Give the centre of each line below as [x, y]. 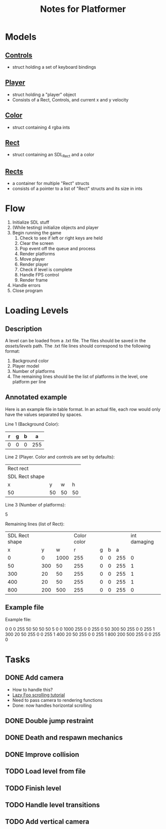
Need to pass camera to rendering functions [57, 700]
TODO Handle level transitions [53, 805]
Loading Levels [37, 311]
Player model [26, 366]
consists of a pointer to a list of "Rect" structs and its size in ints [77, 188]
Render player [34, 264]
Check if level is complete [46, 269]
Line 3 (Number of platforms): [35, 505]
